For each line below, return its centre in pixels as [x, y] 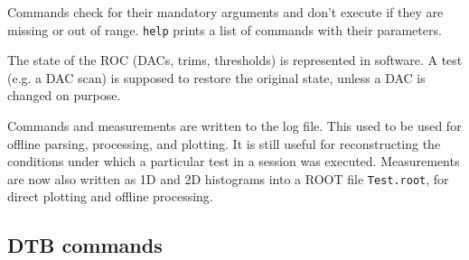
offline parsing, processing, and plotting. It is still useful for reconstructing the [224, 143]
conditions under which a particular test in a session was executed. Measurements [234, 161]
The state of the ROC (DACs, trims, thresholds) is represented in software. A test [235, 60]
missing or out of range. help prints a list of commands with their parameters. [225, 29]
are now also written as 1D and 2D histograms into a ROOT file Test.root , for [228, 178]
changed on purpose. [64, 95]
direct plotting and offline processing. [110, 196]
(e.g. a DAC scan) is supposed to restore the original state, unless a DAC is [216, 77]
